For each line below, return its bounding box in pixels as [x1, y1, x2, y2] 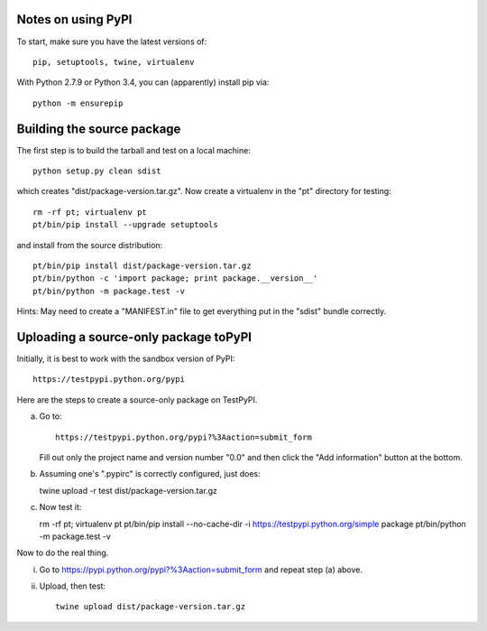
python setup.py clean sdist [32, 165, 161, 176]
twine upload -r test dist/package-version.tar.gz [39, 485, 218, 496]
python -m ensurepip [32, 97, 124, 108]
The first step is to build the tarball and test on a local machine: [16, 144, 252, 155]
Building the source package [16, 121, 181, 136]
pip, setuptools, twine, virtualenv [32, 57, 195, 67]
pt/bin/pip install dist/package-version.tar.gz [32, 260, 252, 271]
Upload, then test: [39, 580, 106, 591]
